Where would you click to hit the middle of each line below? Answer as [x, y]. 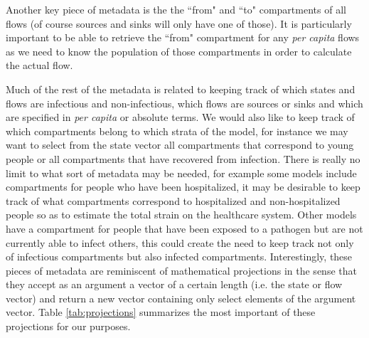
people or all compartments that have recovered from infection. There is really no [183, 158]
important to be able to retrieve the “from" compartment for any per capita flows [183, 37]
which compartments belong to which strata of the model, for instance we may [177, 131]
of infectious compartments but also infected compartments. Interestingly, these [179, 257]
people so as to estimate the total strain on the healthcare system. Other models [181, 215]
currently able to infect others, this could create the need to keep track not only [180, 242]
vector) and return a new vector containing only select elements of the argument [181, 298]
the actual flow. [39, 65]
